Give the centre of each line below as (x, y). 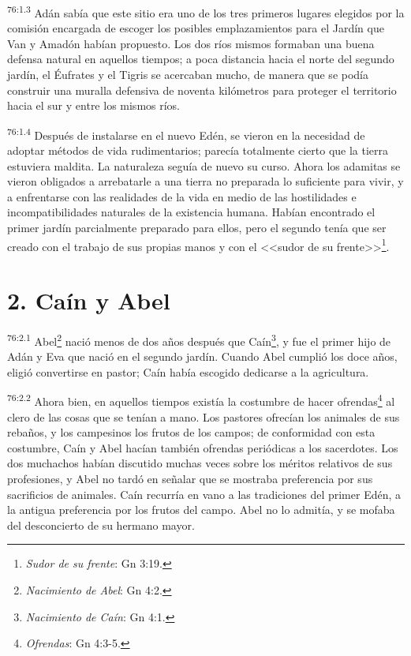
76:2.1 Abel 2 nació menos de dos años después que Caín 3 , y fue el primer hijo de (199, 340)
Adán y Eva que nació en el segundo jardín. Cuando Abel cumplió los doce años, (202, 356)
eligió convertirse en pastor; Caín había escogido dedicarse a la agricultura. (188, 371)
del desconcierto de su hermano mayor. (101, 525)
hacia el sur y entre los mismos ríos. (94, 105)
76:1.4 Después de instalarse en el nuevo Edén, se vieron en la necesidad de (186, 133)
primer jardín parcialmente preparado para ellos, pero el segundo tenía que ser (197, 228)
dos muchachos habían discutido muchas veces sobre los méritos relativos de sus (200, 463)
